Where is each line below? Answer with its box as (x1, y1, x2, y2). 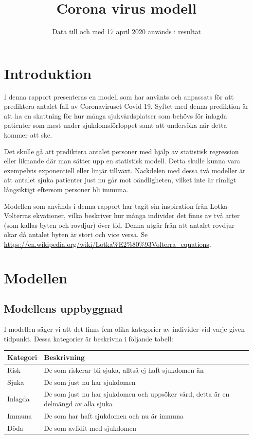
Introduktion (4, 63, 92, 83)
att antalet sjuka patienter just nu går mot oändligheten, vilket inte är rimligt (4, 175, 236, 185)
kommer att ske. (4, 130, 52, 140)
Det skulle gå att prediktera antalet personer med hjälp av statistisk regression (4, 146, 239, 156)
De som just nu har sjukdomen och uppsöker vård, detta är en (44, 389, 230, 399)
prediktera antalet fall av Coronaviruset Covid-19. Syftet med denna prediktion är (4, 101, 249, 111)
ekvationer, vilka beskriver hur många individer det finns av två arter (33, 210, 240, 220)
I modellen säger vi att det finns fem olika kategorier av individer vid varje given (4, 324, 245, 334)
